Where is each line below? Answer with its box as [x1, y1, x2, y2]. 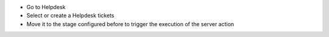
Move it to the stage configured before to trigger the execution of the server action [26, 20, 235, 27]
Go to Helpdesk [26, 4, 66, 10]
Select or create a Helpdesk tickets [26, 12, 115, 19]
